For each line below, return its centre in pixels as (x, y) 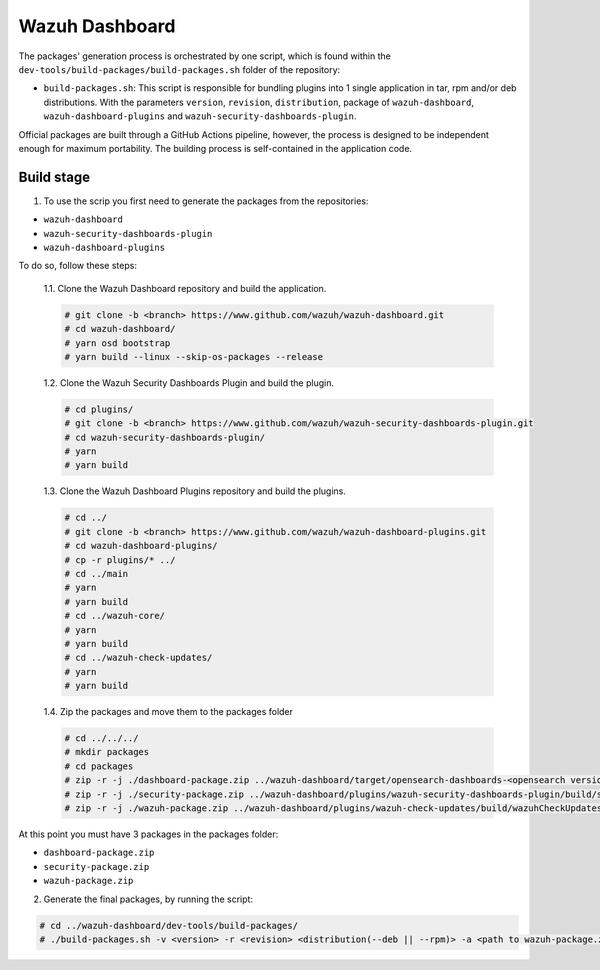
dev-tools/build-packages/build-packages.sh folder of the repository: (179, 69)
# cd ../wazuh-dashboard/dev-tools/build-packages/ (169, 925)
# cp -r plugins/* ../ (120, 559)
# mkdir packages (107, 752)
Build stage (54, 176)
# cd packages (99, 766)
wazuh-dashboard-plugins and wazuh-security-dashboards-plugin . (200, 116)
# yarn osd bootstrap (117, 343)
